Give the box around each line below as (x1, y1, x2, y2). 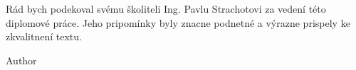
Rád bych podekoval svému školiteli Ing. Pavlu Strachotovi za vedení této (6, 1, 326, 16)
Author (6, 52, 37, 67)
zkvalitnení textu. (6, 29, 82, 44)
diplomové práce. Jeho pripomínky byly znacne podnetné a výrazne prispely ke (6, 15, 350, 30)
